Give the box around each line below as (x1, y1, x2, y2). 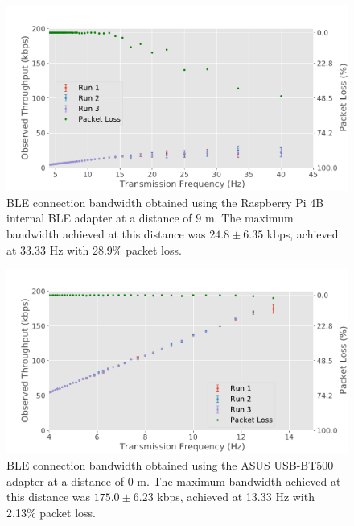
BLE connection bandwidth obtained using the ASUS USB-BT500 (6, 456, 334, 473)
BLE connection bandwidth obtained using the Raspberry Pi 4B (6, 193, 324, 210)
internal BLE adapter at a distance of (6, 209, 192, 226)
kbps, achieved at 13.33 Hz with (157, 488, 315, 505)
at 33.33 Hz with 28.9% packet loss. (6, 241, 182, 258)
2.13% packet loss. (6, 503, 96, 520)
